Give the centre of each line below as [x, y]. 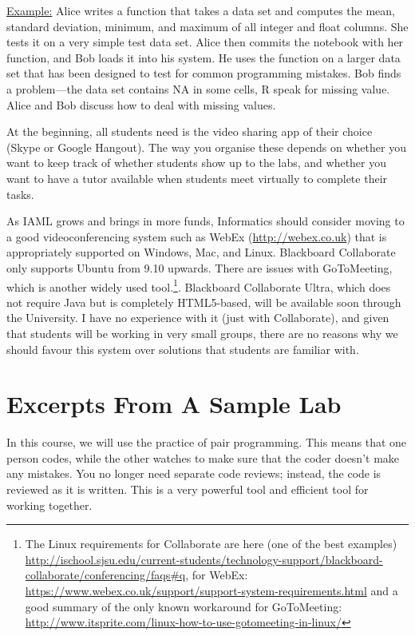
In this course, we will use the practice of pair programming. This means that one [207, 442]
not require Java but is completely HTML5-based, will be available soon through [204, 302]
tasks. [20, 194]
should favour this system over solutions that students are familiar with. [183, 349]
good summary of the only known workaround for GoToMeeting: [184, 606]
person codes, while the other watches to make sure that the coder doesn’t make [203, 457]
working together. [49, 505]
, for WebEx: [217, 575]
